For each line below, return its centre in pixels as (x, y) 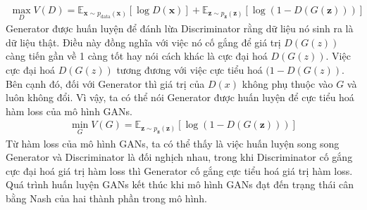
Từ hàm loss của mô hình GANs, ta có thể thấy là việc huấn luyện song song (173, 143)
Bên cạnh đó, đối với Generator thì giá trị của (105, 83)
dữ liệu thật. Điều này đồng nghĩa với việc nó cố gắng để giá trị (143, 42)
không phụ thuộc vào (287, 83)
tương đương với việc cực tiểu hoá (189, 70)
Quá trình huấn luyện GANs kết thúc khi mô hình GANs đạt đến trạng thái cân (180, 184)
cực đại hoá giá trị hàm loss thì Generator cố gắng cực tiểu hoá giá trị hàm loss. (179, 170)
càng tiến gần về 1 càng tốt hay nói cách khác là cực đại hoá (137, 56)
